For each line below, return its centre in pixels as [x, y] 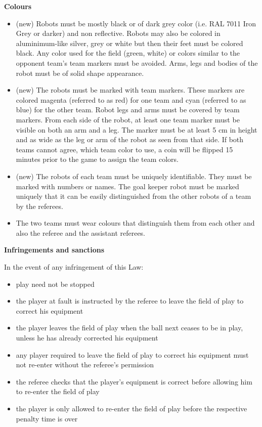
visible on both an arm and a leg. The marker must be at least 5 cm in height [137, 129]
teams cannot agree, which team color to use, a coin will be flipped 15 [124, 149]
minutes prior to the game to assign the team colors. [97, 159]
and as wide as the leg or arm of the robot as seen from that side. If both [130, 139]
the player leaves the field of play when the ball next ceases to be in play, [129, 328]
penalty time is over [47, 418]
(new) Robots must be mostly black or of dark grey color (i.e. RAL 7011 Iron [136, 23]
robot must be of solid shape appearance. [80, 73]
